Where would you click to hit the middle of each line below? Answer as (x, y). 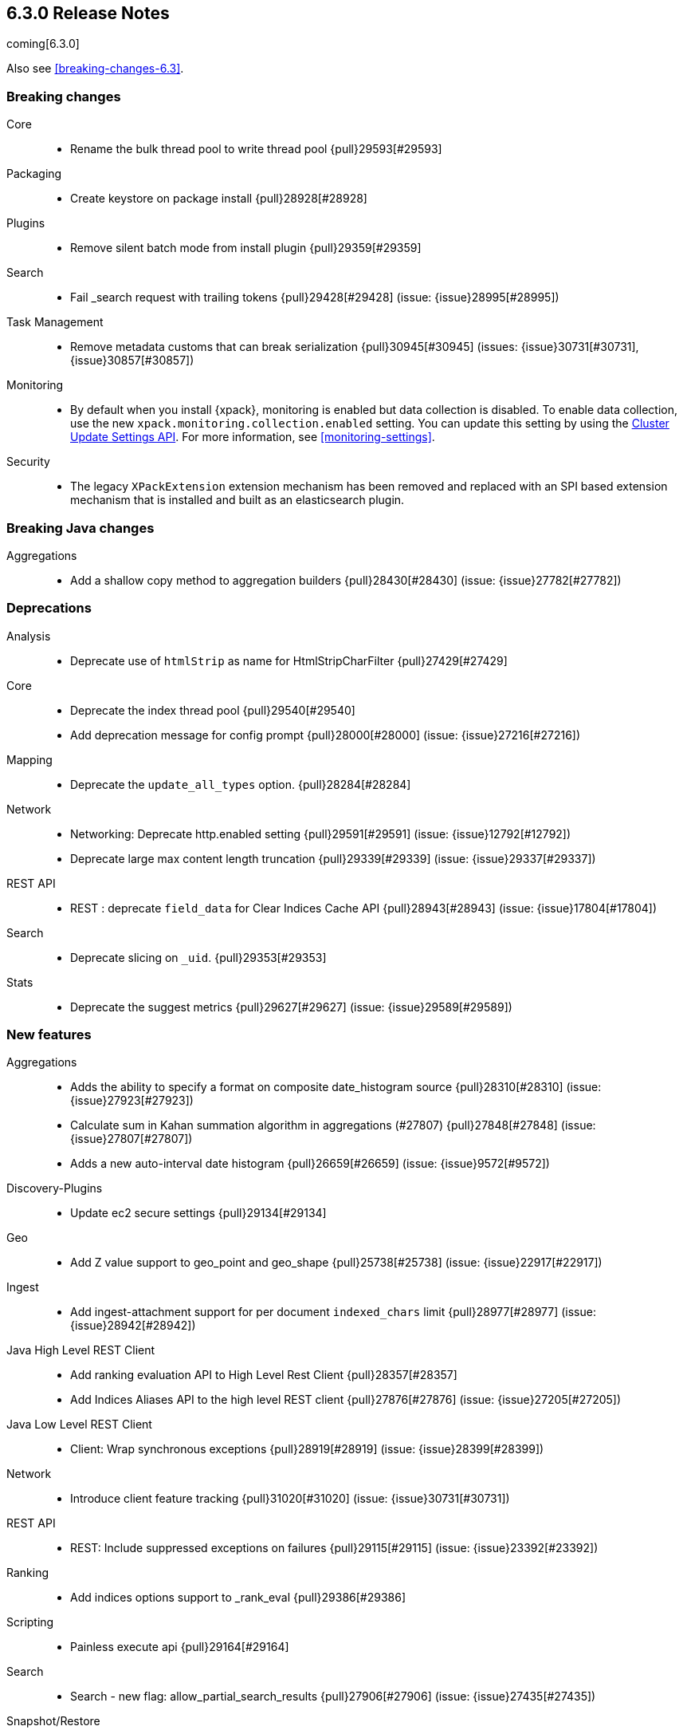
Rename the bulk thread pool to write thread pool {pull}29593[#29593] (256, 149)
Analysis (29, 636)
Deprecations (49, 608)
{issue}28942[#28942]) (133, 1326)
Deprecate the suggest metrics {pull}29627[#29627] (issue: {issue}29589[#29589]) (291, 1007)
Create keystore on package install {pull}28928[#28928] (219, 199)
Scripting (30, 1622)
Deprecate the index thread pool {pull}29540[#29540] (213, 710)
